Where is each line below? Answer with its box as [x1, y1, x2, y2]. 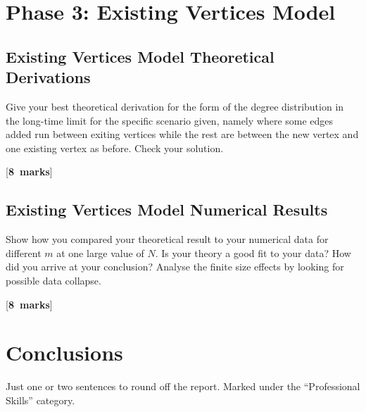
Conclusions [6, 338, 123, 367]
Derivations [6, 66, 91, 88]
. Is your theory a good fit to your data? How [155, 245, 351, 260]
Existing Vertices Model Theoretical [6, 45, 274, 67]
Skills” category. [6, 392, 75, 407]
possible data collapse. [6, 273, 101, 287]
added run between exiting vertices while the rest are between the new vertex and [6, 127, 359, 142]
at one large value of [56, 245, 144, 260]
